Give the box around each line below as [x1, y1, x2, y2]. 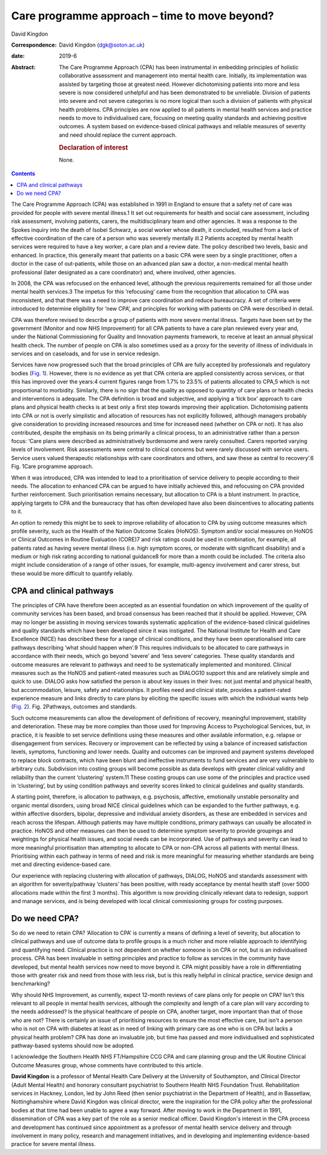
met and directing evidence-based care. [11, 861, 112, 868]
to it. [11, 508, 22, 515]
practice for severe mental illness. [11, 1140, 96, 1148]
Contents [11, 170, 36, 177]
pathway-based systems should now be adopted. [11, 1042, 135, 1050]
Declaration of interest [59, 143, 128, 151]
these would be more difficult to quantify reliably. [11, 570, 134, 577]
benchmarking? [11, 980, 50, 987]
